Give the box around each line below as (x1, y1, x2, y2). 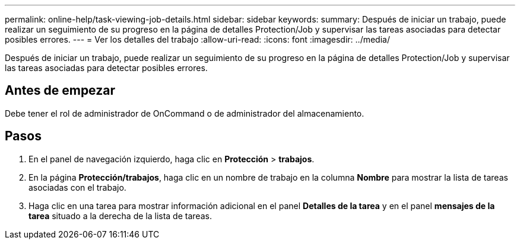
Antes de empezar (5, 83, 115, 98)
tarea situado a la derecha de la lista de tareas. (28, 210, 212, 221)
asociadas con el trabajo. (28, 182, 126, 192)
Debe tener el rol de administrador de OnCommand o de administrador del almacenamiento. (5, 108, 364, 118)
